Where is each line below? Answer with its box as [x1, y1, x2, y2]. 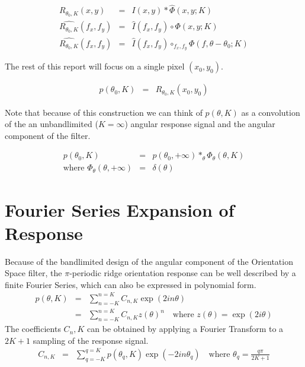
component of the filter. [5, 129, 91, 141]
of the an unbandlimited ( [5, 118, 98, 130]
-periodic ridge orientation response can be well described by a [69, 267, 296, 279]
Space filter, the [5, 267, 62, 279]
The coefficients [5, 322, 61, 335]
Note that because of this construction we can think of [5, 106, 203, 118]
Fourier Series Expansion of [5, 197, 235, 222]
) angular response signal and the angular [124, 118, 275, 130]
